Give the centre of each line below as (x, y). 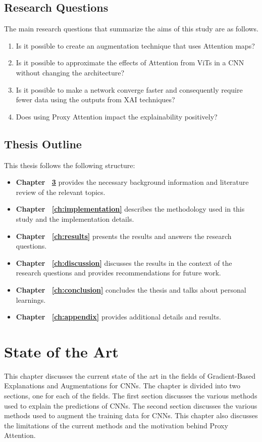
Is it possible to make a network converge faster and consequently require (129, 89)
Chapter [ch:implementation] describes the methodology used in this (130, 209)
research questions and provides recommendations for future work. (118, 273)
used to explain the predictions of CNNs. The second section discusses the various (131, 405)
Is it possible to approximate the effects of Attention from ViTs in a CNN (130, 63)
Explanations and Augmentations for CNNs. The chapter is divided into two (122, 386)
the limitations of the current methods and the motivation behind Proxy (116, 425)
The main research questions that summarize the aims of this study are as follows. (132, 29)
